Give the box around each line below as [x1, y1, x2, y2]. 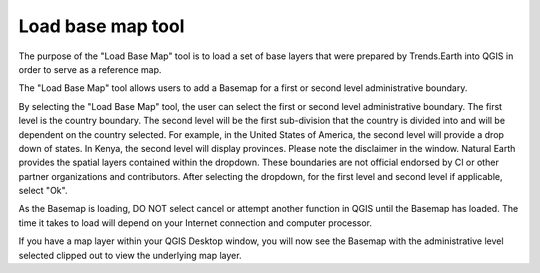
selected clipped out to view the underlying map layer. [18, 249, 242, 261]
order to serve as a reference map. [18, 63, 162, 75]
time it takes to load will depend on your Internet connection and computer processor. [18, 216, 373, 229]
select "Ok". [18, 185, 68, 197]
